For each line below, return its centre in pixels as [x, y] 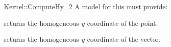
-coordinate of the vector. [123, 39]
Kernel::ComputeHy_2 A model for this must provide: [86, 6]
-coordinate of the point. [122, 23]
